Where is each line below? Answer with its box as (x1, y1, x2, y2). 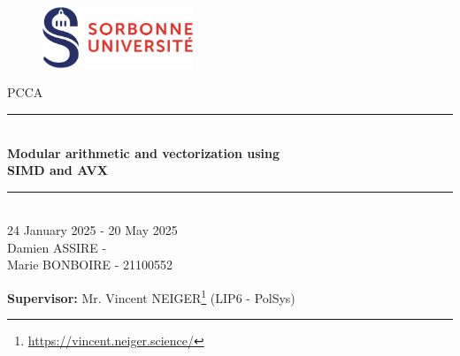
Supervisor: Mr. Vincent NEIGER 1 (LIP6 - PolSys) (7, 286, 295, 307)
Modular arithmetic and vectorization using (7, 143, 280, 162)
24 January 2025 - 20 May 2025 (7, 221, 178, 239)
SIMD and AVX (7, 161, 108, 179)
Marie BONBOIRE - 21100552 (7, 255, 173, 274)
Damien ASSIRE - (7, 238, 107, 256)
